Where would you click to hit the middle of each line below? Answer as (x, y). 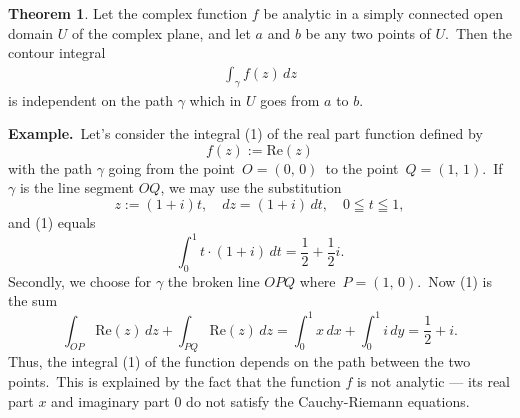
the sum (33, 300)
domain (31, 32)
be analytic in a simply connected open (383, 13)
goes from (290, 99)
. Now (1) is (454, 280)
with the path (50, 167)
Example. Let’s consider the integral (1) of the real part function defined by (245, 133)
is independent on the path (90, 99)
